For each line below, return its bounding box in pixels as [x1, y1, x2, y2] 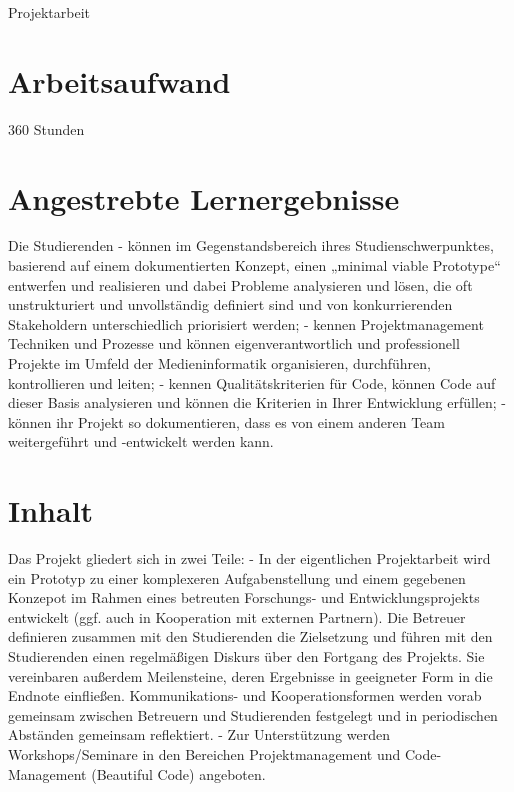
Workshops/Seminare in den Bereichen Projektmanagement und [8, 744, 401, 765]
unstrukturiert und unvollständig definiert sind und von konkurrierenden [8, 294, 453, 315]
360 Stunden [8, 118, 85, 139]
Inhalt [8, 490, 94, 531]
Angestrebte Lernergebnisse [8, 177, 400, 218]
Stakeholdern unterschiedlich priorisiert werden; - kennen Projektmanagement [8, 313, 484, 334]
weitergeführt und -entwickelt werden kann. [8, 431, 274, 452]
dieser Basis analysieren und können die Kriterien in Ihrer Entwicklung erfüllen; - [8, 392, 507, 413]
